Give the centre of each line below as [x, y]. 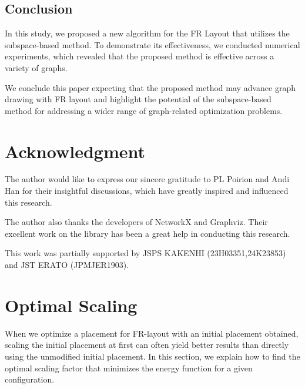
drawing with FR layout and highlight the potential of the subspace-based [138, 99]
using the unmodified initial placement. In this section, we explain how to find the [152, 356]
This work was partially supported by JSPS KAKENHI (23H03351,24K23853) [145, 253]
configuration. [30, 379]
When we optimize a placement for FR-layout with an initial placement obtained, [152, 333]
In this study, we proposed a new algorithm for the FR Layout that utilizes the [147, 33]
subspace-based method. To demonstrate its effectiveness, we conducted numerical [152, 44]
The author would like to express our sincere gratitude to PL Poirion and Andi [147, 179]
